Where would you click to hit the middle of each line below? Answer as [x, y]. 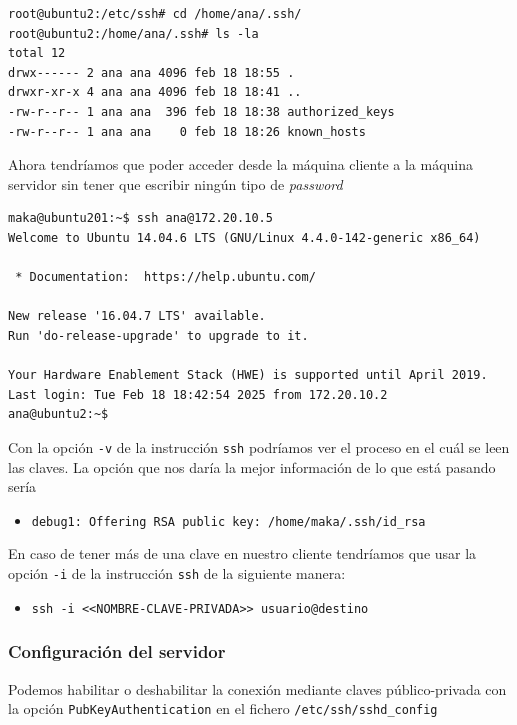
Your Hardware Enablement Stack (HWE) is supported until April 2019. [248, 375]
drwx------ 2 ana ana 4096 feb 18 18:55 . [151, 72]
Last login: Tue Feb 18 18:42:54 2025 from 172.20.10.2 [198, 394]
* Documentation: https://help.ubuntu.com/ [165, 277]
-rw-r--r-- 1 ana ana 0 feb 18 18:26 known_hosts [187, 131]
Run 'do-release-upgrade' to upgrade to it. [158, 335]
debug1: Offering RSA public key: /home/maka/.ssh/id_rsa [228, 521]
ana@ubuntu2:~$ [58, 414]
